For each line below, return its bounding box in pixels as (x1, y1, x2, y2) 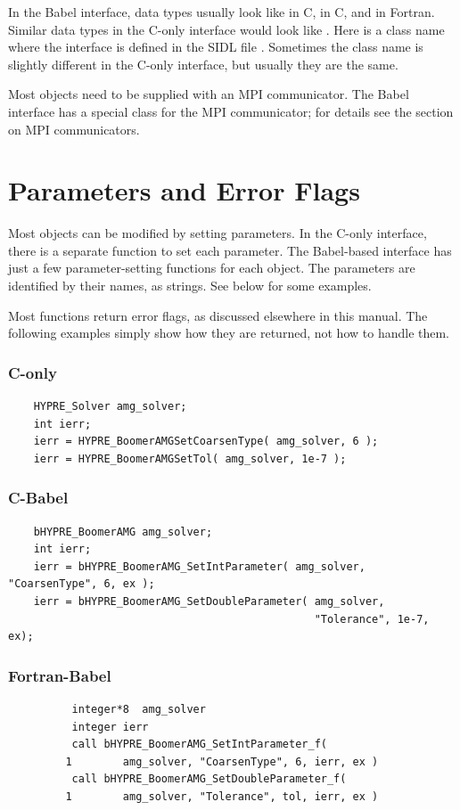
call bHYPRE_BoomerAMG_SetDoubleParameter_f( (71, 773, 347, 786)
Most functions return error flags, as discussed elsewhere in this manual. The (8, 306, 428, 324)
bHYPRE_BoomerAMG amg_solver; (33, 525, 213, 538)
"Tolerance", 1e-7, (314, 612, 430, 626)
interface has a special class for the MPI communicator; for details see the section (8, 102, 454, 120)
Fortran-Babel (8, 664, 111, 686)
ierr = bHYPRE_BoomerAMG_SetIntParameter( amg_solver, (33, 560, 366, 573)
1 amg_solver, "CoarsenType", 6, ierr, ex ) (65, 755, 379, 768)
